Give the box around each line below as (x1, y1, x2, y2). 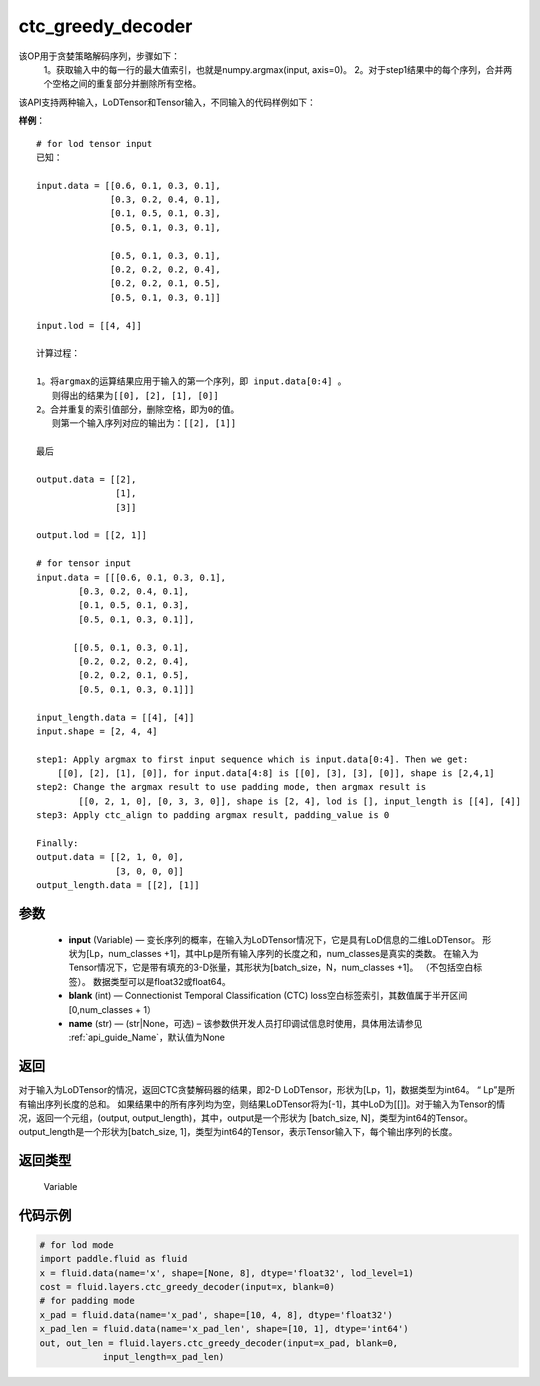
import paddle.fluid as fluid (39, 1253, 188, 1265)
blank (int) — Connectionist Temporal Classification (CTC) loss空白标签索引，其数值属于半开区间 (68, 990, 468, 1002)
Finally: (36, 838, 79, 849)
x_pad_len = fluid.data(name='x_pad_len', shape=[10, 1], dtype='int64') (39, 1323, 409, 1335)
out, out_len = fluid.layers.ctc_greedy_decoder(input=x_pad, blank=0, (39, 1337, 399, 1349)
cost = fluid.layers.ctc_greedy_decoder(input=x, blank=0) (39, 1281, 335, 1292)
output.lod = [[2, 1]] (36, 530, 148, 541)
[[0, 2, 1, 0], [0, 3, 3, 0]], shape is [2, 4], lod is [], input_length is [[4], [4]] (78, 795, 522, 807)
